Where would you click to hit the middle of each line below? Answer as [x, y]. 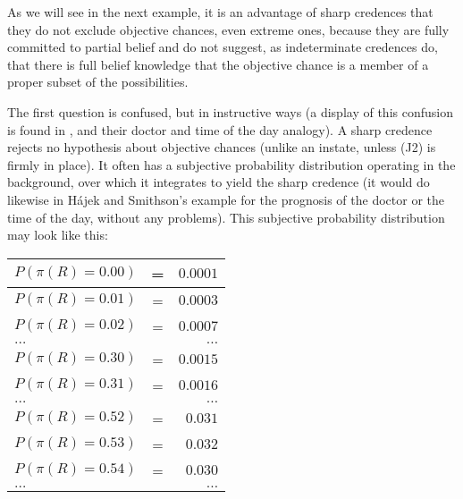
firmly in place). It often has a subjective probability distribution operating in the [231, 164]
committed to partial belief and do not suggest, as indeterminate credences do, [223, 47]
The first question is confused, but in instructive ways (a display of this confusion [230, 111]
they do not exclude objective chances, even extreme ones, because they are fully [228, 29]
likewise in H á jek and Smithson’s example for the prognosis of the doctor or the [226, 199]
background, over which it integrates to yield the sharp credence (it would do [219, 182]
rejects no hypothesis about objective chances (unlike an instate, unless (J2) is [222, 147]
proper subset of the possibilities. [98, 82]
